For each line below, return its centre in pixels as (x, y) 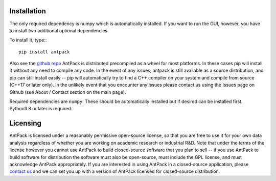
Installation (28, 11)
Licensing (26, 123)
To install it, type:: (28, 40)
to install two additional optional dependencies (59, 30)
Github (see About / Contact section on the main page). (68, 92)
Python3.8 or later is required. (41, 109)
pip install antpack (44, 52)
